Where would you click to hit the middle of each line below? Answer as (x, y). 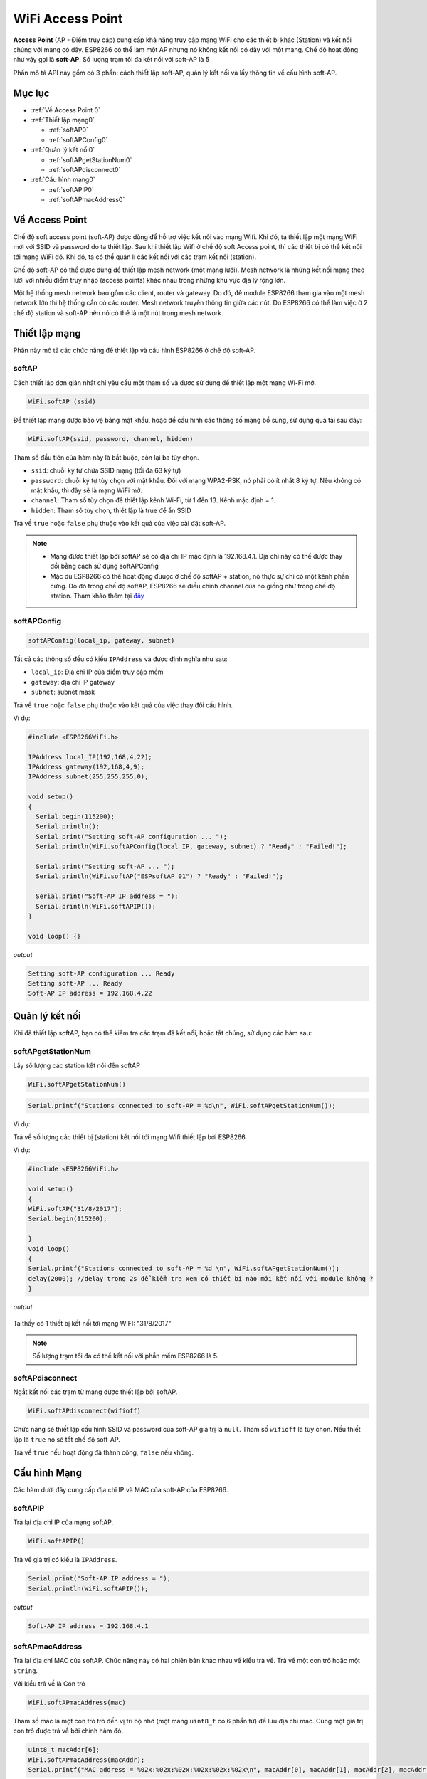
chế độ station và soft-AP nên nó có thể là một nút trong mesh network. (118, 312)
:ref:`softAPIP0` (71, 189)
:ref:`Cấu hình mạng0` (63, 180)
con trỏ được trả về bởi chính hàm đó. (68, 1731)
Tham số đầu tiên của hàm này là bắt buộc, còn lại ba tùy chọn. (106, 457)
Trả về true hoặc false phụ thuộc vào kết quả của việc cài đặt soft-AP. (120, 524)
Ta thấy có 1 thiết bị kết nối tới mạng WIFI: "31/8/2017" (92, 1323)
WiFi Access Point (68, 19)
